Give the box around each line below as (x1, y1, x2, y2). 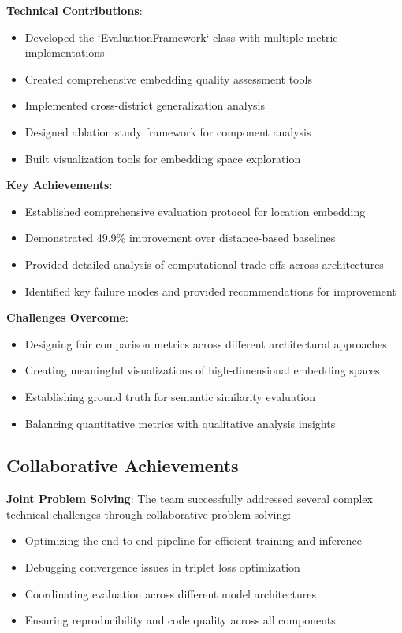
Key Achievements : (6, 177, 113, 193)
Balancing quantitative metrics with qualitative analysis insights (24, 415, 336, 431)
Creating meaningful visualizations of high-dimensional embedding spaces (24, 362, 380, 378)
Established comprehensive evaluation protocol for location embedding (24, 203, 366, 219)
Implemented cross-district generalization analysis (24, 97, 266, 114)
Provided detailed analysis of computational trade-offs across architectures (24, 255, 384, 272)
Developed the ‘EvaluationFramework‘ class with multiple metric (24, 28, 338, 45)
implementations (24, 44, 105, 61)
